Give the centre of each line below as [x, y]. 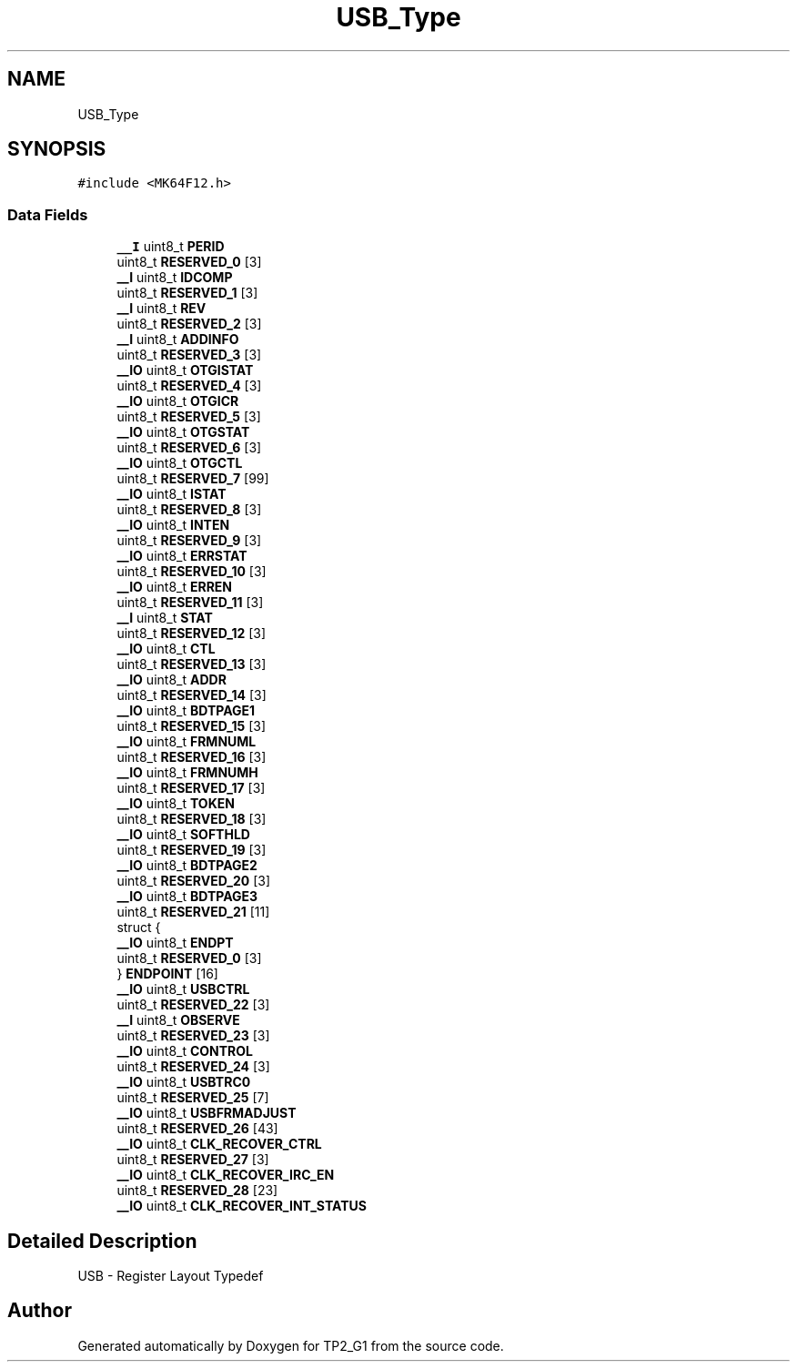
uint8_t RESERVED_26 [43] [197, 1129]
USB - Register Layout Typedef [171, 1276]
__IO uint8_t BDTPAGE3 [187, 897]
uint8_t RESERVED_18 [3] [192, 819]
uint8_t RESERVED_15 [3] [191, 726]
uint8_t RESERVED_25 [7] [193, 1098]
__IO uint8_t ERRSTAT [182, 556]
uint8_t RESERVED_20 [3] [194, 881]
